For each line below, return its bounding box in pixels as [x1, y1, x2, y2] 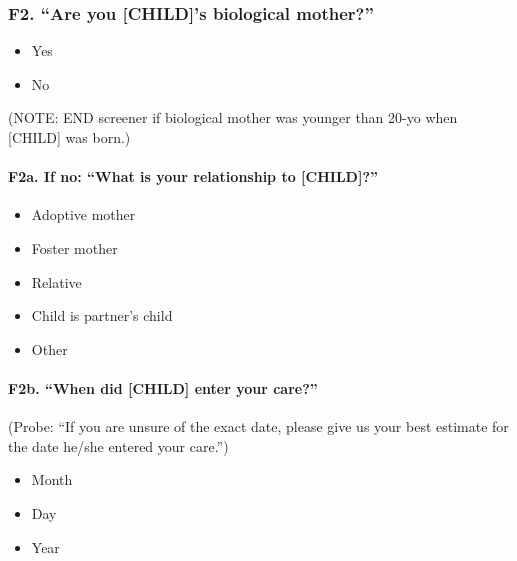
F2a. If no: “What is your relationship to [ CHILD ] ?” [8, 166, 378, 187]
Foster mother [31, 237, 118, 258]
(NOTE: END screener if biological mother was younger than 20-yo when [8, 107, 458, 128]
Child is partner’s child [31, 305, 173, 326]
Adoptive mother [31, 204, 136, 225]
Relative [31, 271, 82, 292]
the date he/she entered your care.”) [8, 435, 229, 456]
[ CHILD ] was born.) [8, 127, 131, 147]
